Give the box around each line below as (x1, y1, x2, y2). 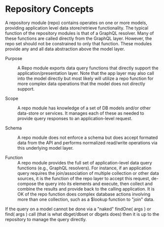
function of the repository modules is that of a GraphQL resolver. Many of (5, 30, 154, 36)
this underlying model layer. (17, 145, 74, 151)
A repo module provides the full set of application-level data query (17, 160, 152, 165)
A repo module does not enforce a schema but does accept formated (17, 134, 158, 140)
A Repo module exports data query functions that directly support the (17, 65, 159, 71)
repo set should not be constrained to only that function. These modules (5, 40, 152, 46)
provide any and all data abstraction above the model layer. (5, 46, 125, 52)
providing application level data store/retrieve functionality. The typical (5, 25, 149, 31)
